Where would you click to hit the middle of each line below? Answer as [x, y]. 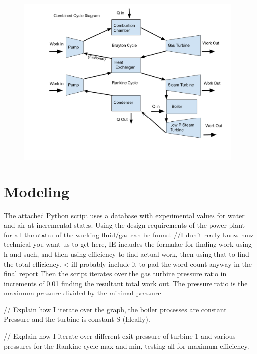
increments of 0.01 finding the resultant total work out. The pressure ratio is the [126, 283]
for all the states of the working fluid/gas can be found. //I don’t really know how [128, 234]
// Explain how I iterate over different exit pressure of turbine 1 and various [120, 336]
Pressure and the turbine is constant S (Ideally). [77, 319]
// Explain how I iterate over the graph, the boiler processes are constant [115, 309]
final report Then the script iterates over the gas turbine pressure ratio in [115, 273]
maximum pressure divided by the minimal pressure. [84, 293]
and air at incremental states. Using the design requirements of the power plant [125, 225]
